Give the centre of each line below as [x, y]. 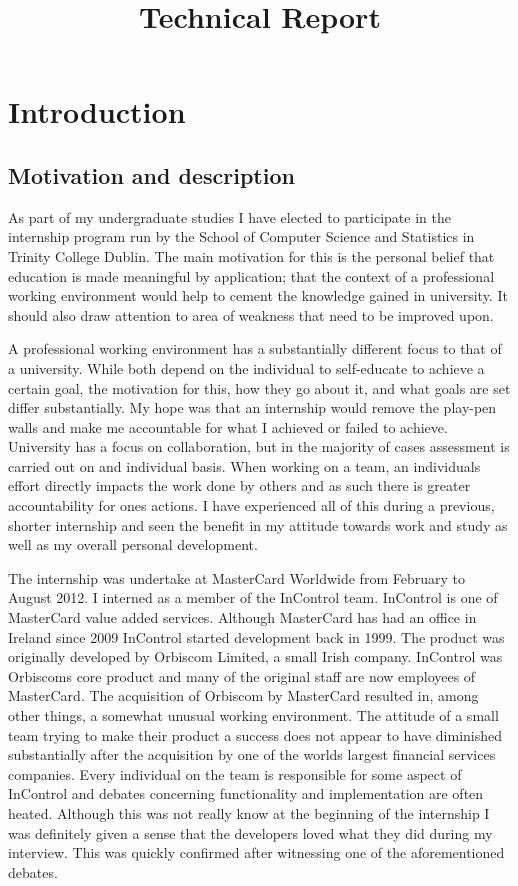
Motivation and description [151, 174]
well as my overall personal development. [133, 544]
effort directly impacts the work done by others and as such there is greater [239, 485]
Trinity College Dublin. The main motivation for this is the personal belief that [251, 255]
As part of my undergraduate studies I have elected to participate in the [229, 216]
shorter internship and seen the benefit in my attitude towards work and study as [258, 524]
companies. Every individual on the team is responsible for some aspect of [235, 773]
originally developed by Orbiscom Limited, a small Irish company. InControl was [255, 656]
